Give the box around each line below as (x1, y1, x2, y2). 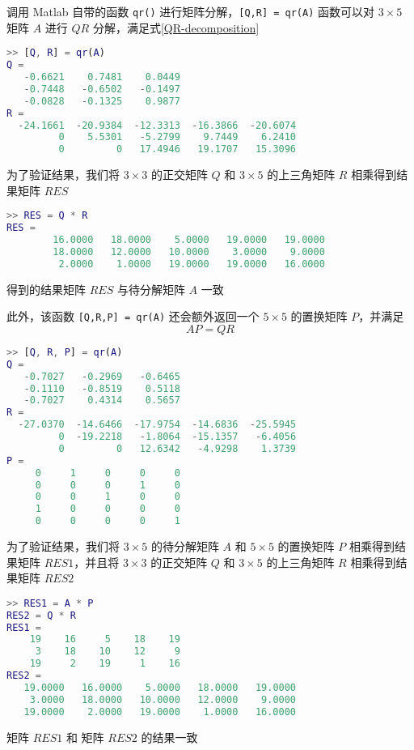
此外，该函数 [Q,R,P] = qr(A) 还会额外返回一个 (6, 308, 260, 325)
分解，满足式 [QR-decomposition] (92, 19, 260, 36)
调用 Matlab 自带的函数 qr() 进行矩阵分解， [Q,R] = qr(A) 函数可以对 (6, 3, 375, 19)
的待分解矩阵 (150, 538, 219, 555)
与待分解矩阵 (116, 280, 185, 297)
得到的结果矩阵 (6, 280, 86, 297)
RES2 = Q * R (6, 609, 77, 621)
